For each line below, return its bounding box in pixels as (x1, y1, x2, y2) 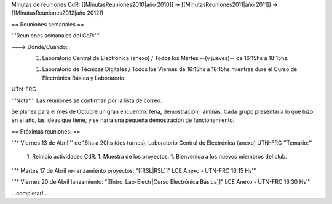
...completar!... (11, 189, 49, 197)
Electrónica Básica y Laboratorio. (42, 74, 126, 81)
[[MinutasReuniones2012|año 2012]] (11, 9, 104, 17)
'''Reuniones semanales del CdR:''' (11, 32, 100, 39)
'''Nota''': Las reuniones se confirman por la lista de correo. (11, 97, 162, 104)
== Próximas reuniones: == (11, 127, 81, 135)
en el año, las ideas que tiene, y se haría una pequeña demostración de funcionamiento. (11, 116, 235, 124)
